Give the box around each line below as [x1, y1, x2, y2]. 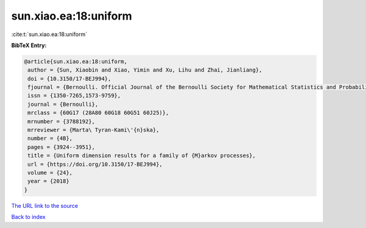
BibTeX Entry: [11, 42, 47, 49]
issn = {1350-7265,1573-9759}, [27, 92, 121, 99]
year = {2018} [27, 178, 70, 185]
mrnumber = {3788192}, [27, 118, 96, 125]
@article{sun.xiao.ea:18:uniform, [24, 58, 127, 65]
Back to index [11, 213, 46, 221]
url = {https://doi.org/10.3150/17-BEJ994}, [27, 161, 163, 167]
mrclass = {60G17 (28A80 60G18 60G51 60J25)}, [27, 109, 169, 116]
